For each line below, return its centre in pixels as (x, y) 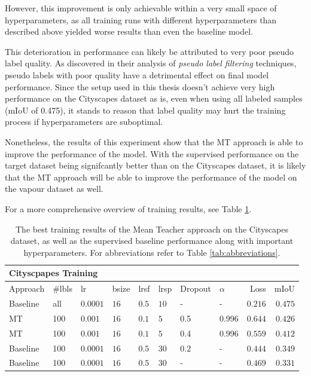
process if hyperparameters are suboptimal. (84, 122)
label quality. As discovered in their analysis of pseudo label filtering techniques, (151, 63)
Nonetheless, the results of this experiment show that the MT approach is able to (154, 141)
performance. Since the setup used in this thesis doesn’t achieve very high (140, 86)
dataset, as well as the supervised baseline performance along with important (152, 241)
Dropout (196, 288)
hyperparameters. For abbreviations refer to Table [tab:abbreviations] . (152, 252)
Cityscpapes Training (54, 273)
